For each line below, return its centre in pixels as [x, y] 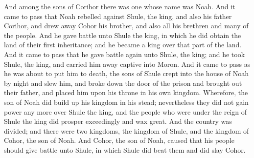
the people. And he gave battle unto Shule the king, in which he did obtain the [123, 35]
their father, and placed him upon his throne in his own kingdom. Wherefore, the [126, 92]
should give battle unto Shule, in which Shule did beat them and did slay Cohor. [125, 149]
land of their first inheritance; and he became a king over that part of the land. [123, 45]
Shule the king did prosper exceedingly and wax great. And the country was [118, 121]
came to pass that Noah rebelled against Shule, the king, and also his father [118, 16]
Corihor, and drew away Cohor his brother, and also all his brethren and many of [126, 26]
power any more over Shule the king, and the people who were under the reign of [126, 111]
